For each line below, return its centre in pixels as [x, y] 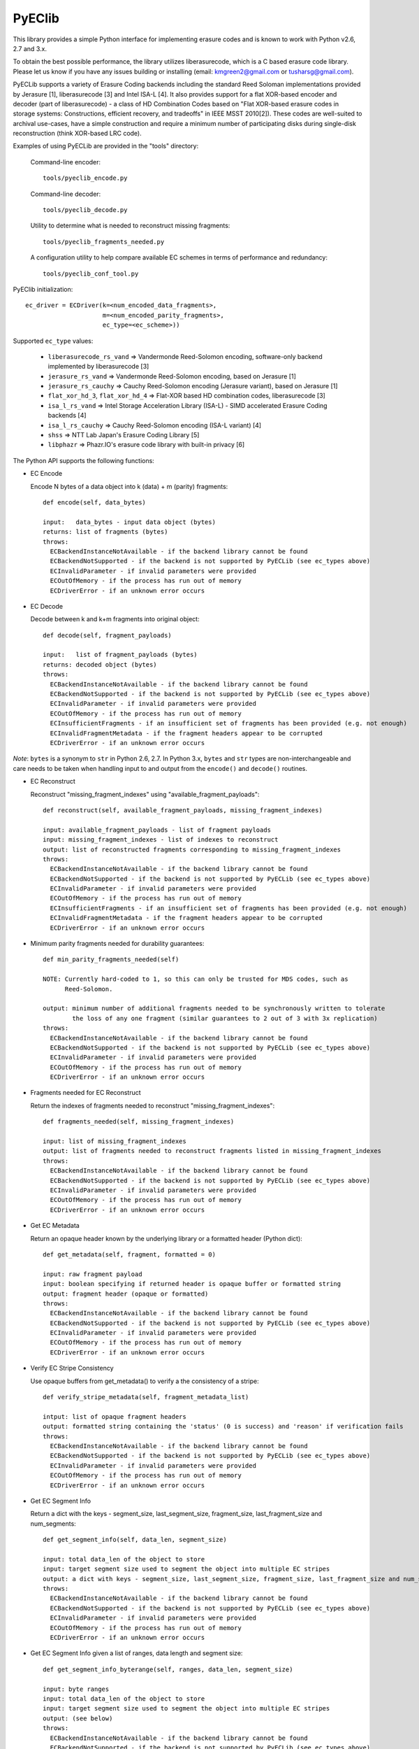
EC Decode [46, 606]
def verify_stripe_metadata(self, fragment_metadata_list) [146, 1397]
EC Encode [46, 474]
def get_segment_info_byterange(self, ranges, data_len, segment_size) [168, 1669]
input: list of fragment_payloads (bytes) [120, 655]
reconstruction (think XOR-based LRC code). [78, 134]
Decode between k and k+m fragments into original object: [115, 619]
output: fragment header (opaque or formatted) [126, 1294]
